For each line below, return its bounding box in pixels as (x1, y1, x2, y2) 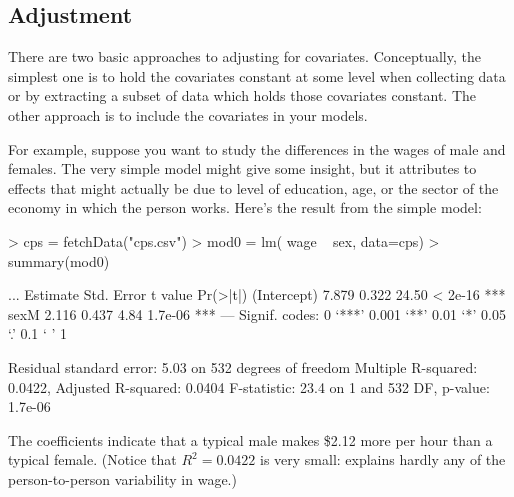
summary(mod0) (8, 250, 110, 271)
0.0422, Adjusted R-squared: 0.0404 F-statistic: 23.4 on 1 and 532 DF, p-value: (8, 376, 490, 397)
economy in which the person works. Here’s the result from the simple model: (8, 197, 482, 218)
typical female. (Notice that (8, 449, 177, 470)
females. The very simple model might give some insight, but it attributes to (8, 158, 477, 179)
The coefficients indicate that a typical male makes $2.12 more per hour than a (8, 429, 493, 450)
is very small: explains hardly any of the (259, 449, 506, 470)
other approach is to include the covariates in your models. (8, 104, 368, 125)
